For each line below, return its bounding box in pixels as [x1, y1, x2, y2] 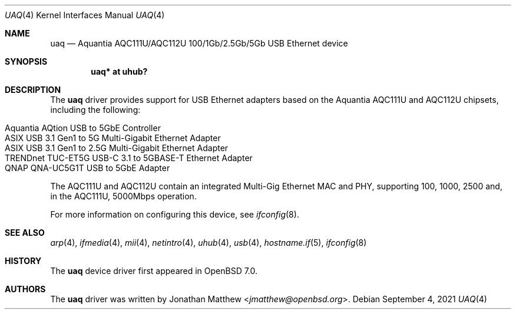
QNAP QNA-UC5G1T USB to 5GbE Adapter [5, 163, 170, 173]
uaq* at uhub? [91, 66, 148, 76]
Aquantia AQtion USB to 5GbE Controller [5, 123, 161, 133]
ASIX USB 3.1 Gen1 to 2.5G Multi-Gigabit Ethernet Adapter [5, 143, 229, 153]
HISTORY [5, 256, 42, 266]
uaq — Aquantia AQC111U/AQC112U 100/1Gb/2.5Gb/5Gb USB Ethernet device [50, 38, 348, 48]
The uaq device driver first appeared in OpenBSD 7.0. [50, 266, 258, 276]
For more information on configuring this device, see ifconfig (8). [50, 209, 299, 219]
